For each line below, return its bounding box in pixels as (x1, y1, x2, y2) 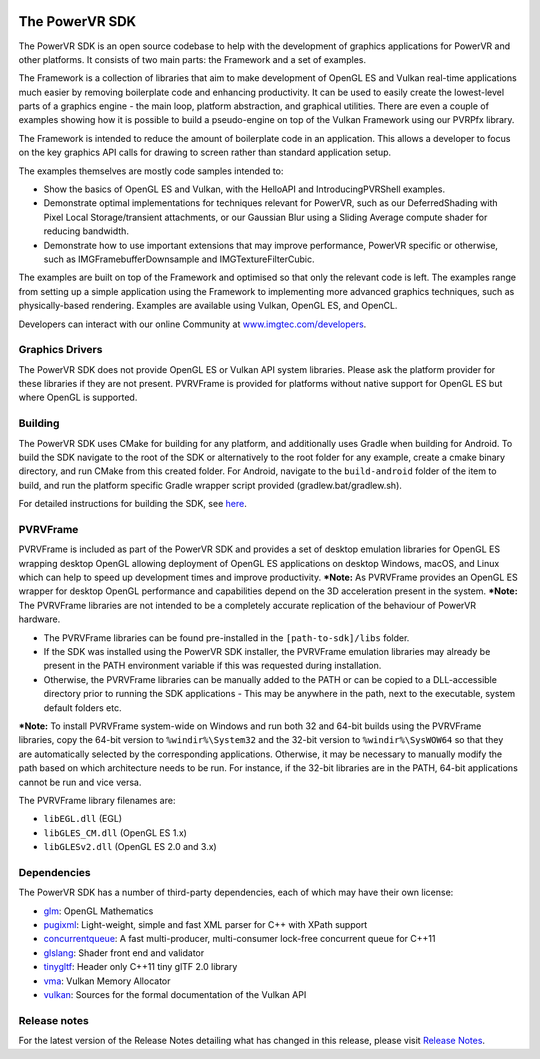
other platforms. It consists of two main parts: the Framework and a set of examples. (18, 53, 367, 65)
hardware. (18, 613, 61, 625)
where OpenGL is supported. (18, 391, 138, 404)
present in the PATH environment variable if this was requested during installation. (43, 660, 382, 672)
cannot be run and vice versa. (18, 776, 142, 788)
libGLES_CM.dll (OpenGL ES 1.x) (43, 826, 187, 839)
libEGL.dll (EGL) (43, 813, 123, 825)
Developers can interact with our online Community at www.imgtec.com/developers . (18, 318, 367, 330)
